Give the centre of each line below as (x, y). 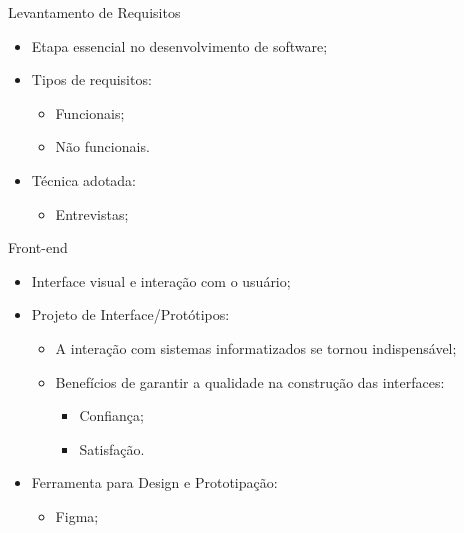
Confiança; (111, 415)
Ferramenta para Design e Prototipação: (154, 482)
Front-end (38, 247)
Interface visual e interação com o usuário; (161, 280)
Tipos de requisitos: (91, 79)
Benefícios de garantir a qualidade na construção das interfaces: (250, 381)
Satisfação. (112, 448)
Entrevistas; (92, 213)
